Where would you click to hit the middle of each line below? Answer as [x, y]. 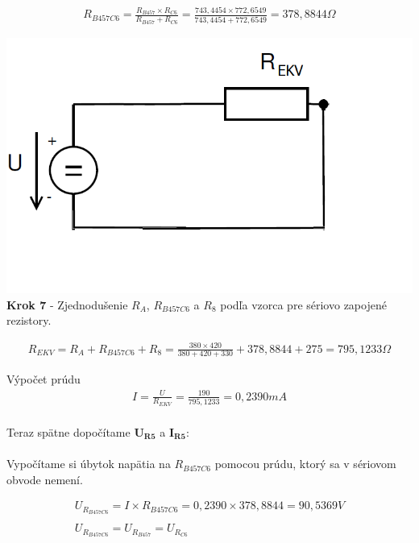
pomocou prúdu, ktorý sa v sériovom [305, 464]
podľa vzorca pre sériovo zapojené [303, 304]
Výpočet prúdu [44, 379]
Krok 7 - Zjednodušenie [67, 304]
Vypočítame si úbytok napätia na [89, 464]
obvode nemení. [45, 479]
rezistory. [29, 320]
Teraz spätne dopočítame [68, 431]
